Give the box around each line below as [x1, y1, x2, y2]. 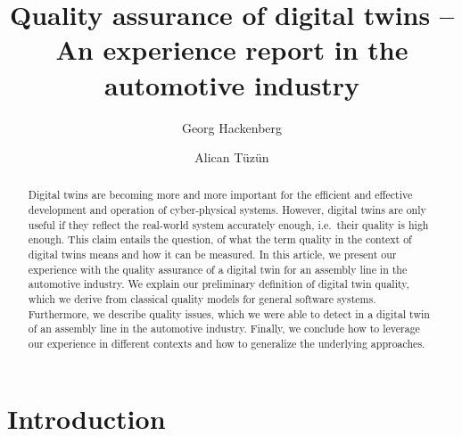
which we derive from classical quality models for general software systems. [28, 292, 376, 307]
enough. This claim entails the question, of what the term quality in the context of [28, 232, 412, 247]
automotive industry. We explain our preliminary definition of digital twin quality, [28, 276, 409, 292]
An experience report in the [55, 31, 408, 68]
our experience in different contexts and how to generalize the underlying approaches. [28, 336, 425, 351]
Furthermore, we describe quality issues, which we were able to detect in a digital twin [28, 306, 430, 321]
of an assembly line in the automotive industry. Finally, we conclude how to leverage [28, 321, 420, 336]
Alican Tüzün [194, 148, 269, 167]
